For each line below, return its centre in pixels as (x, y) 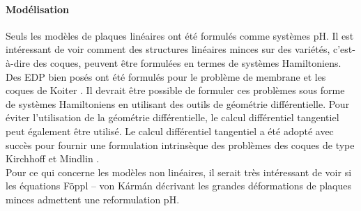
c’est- (344, 49)
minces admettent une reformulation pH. (93, 199)
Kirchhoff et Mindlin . (53, 158)
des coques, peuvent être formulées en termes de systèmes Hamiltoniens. (187, 62)
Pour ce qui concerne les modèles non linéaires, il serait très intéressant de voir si (179, 172)
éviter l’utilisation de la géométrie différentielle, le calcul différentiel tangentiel (172, 117)
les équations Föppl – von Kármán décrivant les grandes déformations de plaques (178, 186)
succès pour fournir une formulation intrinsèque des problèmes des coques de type (180, 144)
